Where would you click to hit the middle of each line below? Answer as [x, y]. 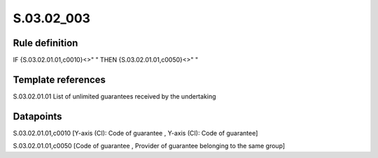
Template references [59, 79]
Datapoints [37, 116]
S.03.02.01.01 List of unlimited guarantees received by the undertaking [114, 96]
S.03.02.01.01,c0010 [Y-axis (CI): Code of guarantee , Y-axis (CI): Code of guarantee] [135, 133]
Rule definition [45, 43]
